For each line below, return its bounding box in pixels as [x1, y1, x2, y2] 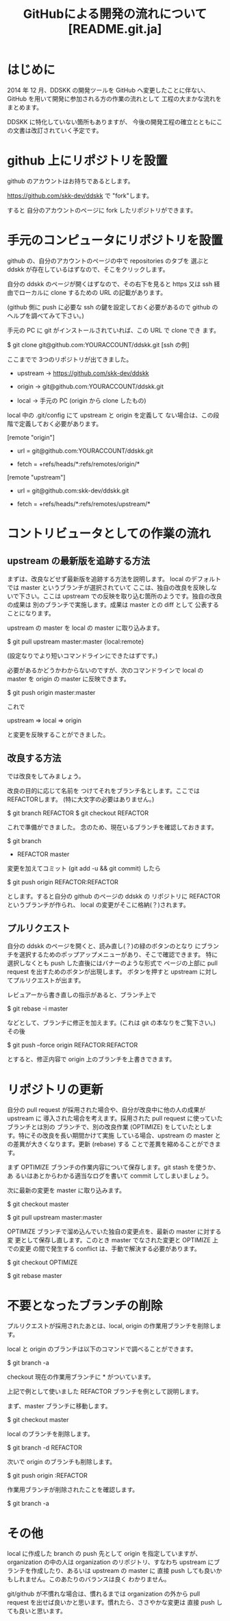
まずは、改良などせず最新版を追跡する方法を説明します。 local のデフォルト [7, 574, 221, 583]
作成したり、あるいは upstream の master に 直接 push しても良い [30, 1567, 217, 1575]
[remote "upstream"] [7, 473, 66, 481]
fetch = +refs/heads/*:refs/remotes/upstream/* [16, 499, 151, 508]
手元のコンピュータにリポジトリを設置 [7, 233, 224, 248]
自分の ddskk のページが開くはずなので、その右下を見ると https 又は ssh [7, 279, 213, 288]
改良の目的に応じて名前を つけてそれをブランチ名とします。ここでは [7, 786, 201, 794]
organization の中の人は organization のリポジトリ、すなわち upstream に [7, 1558, 214, 1566]
